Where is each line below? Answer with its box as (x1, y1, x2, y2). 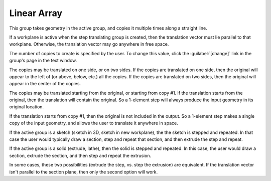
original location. (9, 104, 44, 110)
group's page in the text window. (9, 58, 77, 64)
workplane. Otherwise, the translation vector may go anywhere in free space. (9, 41, 169, 47)
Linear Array (9, 8, 63, 19)
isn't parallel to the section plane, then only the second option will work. (9, 168, 158, 175)
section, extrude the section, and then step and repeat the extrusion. (9, 152, 152, 158)
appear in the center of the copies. (9, 81, 81, 87)
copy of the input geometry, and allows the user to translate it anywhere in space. (9, 120, 178, 126)
